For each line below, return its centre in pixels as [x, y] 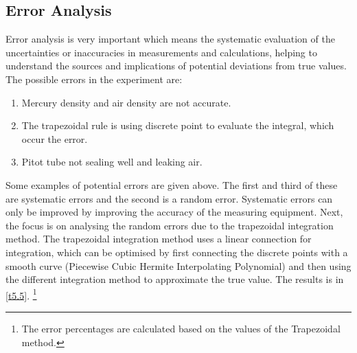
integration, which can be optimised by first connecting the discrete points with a [177, 252]
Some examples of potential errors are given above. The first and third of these [172, 184]
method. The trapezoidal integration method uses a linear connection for [159, 239]
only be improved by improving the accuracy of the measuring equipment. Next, [174, 212]
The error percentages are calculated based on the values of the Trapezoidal [181, 328]
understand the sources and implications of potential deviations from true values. [176, 66]
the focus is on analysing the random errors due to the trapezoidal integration [170, 225]
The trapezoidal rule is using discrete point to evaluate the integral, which [178, 125]
